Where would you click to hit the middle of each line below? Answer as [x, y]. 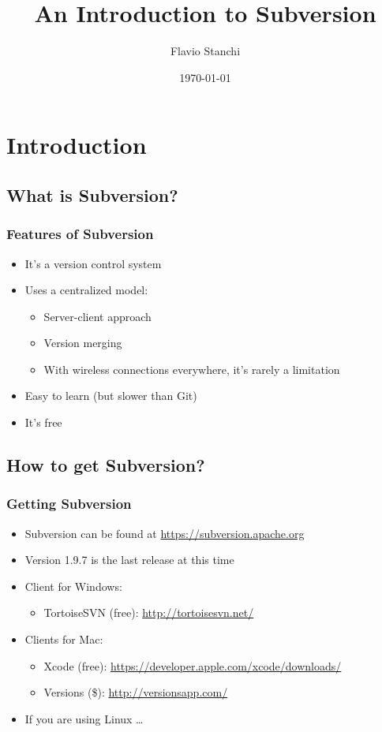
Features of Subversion [80, 234]
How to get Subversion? [106, 465]
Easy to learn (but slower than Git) [111, 396]
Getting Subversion [69, 504]
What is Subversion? [92, 194]
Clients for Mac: [64, 639]
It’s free [43, 422]
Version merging [83, 343]
